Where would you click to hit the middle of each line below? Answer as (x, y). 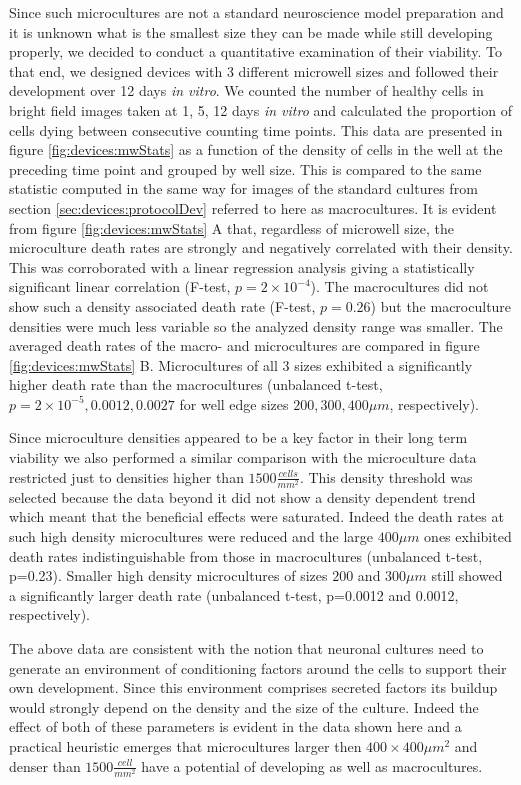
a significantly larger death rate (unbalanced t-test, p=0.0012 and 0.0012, (234, 594)
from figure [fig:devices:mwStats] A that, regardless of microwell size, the (232, 227)
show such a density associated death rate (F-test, (162, 305)
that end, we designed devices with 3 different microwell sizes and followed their (254, 70)
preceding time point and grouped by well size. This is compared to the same (245, 168)
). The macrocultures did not (399, 286)
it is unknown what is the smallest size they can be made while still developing (251, 31)
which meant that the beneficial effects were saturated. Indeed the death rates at (256, 516)
